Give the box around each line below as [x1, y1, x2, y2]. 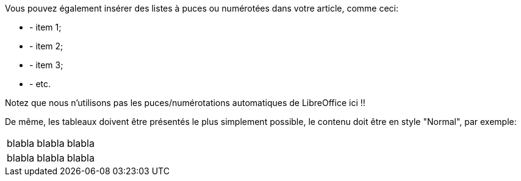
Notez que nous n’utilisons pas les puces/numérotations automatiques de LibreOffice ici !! [5, 98, 365, 108]
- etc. [29, 79, 51, 89]
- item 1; [29, 22, 62, 32]
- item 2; [29, 41, 63, 51]
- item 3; [29, 60, 63, 70]
